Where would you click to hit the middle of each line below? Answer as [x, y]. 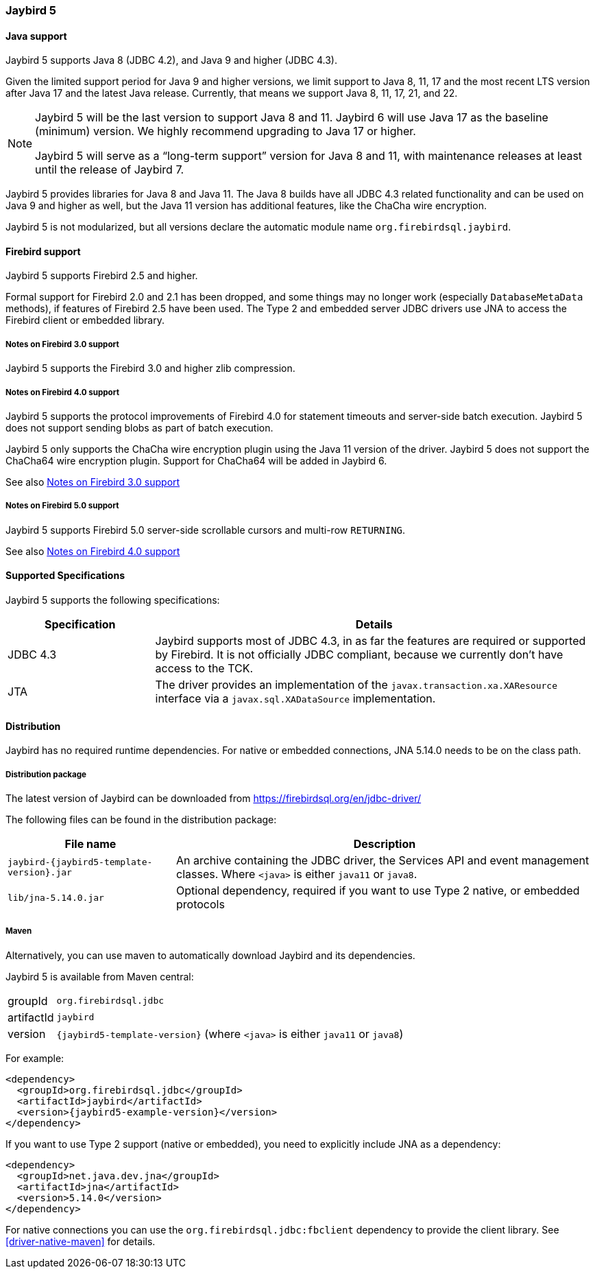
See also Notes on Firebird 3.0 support [93, 482]
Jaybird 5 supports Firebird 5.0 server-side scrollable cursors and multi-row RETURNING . [206, 530]
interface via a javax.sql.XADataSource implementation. [295, 698]
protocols [200, 904]
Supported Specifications [65, 576]
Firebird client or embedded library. [85, 320]
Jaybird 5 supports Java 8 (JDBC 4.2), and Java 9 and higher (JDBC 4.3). [171, 60]
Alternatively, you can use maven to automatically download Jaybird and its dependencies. [210, 955]
